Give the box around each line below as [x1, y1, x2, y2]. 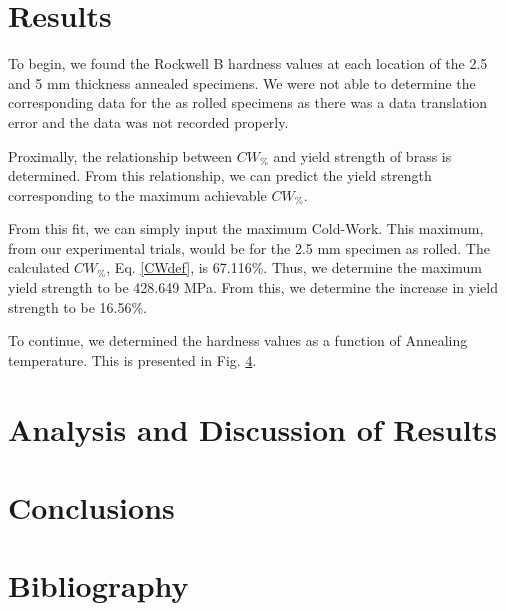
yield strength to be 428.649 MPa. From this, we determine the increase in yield [8, 277, 498, 298]
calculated [8, 257, 70, 278]
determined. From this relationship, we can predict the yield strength [8, 165, 432, 186]
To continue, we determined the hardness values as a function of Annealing [8, 330, 468, 351]
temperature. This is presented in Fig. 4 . [8, 349, 257, 370]
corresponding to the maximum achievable [8, 184, 267, 205]
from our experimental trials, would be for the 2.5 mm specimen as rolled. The [8, 237, 490, 258]
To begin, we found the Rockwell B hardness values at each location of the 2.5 [8, 53, 488, 74]
